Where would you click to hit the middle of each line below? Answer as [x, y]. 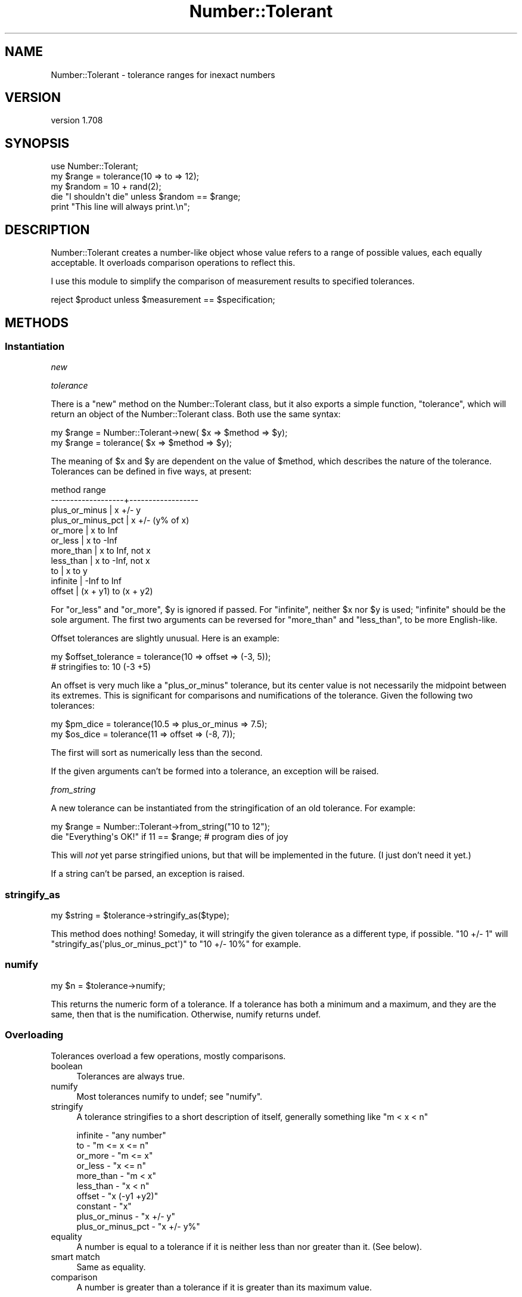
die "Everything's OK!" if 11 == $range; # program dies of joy [170, 837]
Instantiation [35, 346]
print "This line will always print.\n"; [120, 207]
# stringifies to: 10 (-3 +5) [101, 667]
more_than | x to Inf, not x [101, 551]
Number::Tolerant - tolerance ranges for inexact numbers [163, 75]
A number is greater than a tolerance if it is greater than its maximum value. [224, 1287]
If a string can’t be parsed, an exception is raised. [148, 874]
